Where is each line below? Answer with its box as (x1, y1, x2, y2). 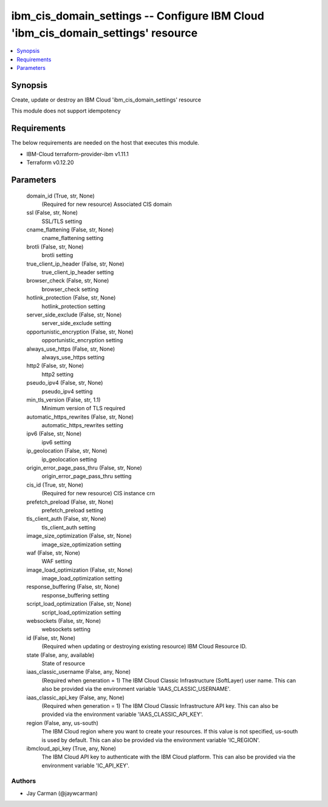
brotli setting (41, 252, 73, 259)
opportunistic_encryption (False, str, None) (26, 328, 134, 335)
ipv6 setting (41, 438, 72, 446)
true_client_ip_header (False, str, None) (26, 260, 125, 267)
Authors (11, 777, 36, 785)
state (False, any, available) (26, 651, 95, 659)
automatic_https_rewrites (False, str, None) (26, 413, 134, 421)
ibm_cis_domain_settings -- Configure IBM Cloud (11, 9, 264, 22)
